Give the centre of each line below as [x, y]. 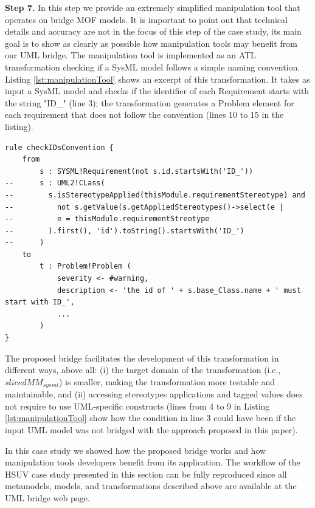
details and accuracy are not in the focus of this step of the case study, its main [153, 31]
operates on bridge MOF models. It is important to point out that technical [146, 19]
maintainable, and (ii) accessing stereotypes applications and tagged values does [154, 394]
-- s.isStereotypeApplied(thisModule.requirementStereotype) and [155, 195]
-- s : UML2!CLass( [55, 183]
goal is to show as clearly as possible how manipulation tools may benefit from [151, 43]
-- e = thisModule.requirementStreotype [107, 219]
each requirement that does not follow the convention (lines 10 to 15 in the [144, 115]
